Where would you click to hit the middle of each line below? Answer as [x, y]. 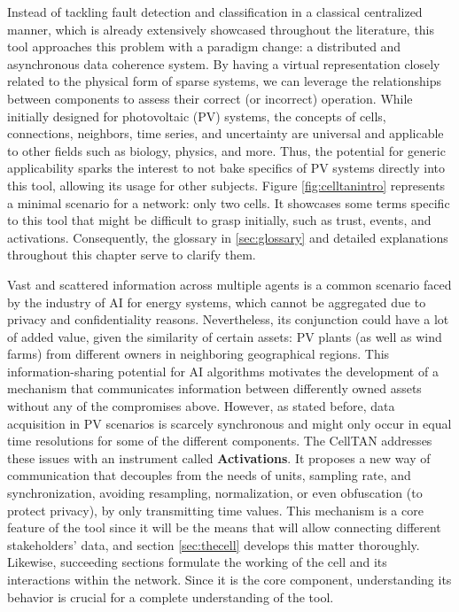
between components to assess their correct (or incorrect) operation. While [210, 98]
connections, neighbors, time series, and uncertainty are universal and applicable [226, 133]
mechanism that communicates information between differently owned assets [214, 388]
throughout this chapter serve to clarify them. [132, 255]
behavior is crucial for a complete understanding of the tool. [171, 597]
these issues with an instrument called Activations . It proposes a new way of [219, 457]
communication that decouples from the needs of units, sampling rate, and [209, 475]
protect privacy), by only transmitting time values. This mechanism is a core [215, 510]
